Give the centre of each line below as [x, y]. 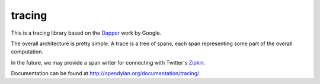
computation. [27, 52]
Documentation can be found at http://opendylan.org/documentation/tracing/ [105, 73]
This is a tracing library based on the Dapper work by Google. [86, 33]
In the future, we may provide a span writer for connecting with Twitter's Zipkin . [108, 62]
